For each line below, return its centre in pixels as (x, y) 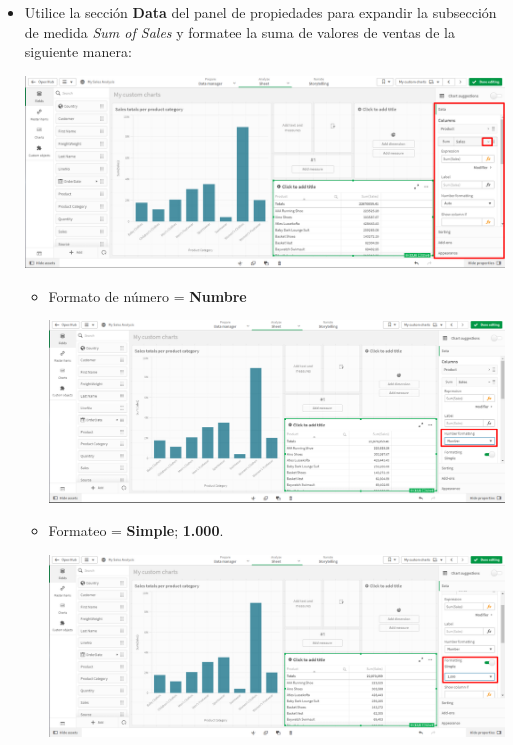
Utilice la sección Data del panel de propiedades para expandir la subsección (260, 12)
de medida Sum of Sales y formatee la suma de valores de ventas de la (239, 31)
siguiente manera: (78, 51)
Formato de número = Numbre (147, 295)
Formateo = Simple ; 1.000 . (136, 530)
